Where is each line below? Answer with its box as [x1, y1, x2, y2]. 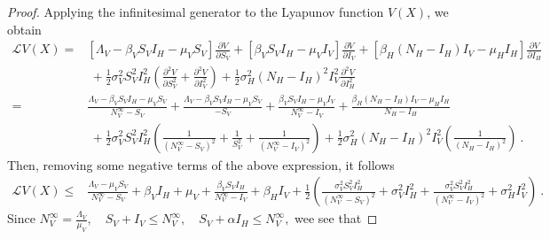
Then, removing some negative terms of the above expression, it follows [7, 155, 395, 173]
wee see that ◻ [295, 209, 378, 227]
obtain [7, 19, 42, 38]
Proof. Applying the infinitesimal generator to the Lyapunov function [7, 3, 384, 20]
